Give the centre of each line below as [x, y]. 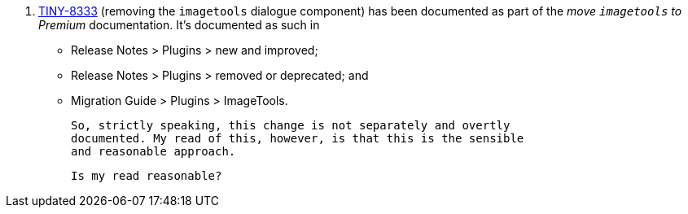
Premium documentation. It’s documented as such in [179, 25]
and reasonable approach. [153, 151]
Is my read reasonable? [147, 176]
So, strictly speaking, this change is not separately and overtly [291, 125]
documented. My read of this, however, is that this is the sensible [298, 138]
